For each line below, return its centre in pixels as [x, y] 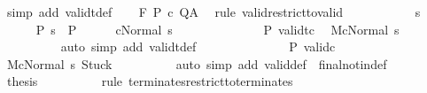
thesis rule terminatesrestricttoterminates [150, 81]
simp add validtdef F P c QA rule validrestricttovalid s [213, 12]
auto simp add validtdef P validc [198, 46]
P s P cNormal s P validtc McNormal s [217, 29]
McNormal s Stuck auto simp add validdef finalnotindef [197, 63]
